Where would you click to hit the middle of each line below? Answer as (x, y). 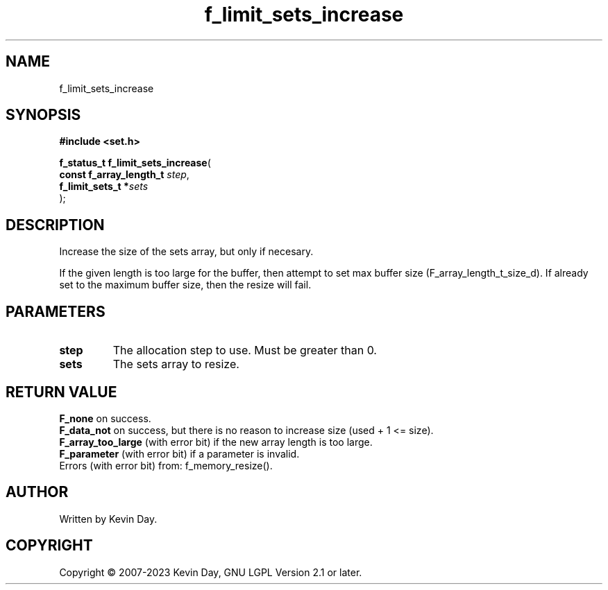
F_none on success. (105, 418)
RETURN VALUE (61, 392)
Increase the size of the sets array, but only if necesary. (186, 252)
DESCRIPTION (55, 225)
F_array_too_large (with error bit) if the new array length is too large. (216, 442)
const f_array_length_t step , (124, 175)
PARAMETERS (56, 311)
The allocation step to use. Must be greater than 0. (245, 350)
